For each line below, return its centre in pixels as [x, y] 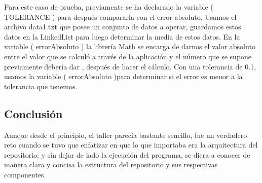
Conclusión [33, 113]
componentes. [25, 174]
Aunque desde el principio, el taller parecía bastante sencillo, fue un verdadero [126, 135]
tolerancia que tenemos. [41, 86]
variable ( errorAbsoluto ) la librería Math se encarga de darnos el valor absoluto [130, 46]
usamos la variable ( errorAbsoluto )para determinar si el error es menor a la [123, 76]
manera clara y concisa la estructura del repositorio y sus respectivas [111, 164]
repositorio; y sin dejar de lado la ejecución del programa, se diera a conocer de [127, 154]
